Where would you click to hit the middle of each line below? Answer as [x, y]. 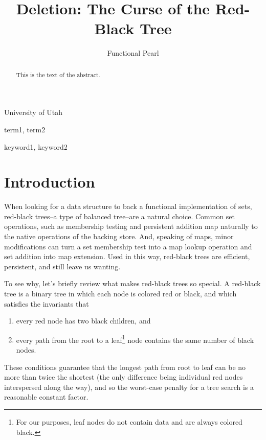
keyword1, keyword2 [36, 146]
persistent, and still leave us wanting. [62, 266]
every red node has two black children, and [83, 321]
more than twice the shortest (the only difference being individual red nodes [124, 377]
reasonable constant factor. [46, 397]
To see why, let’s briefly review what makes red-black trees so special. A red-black [132, 283]
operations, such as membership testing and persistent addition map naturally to [131, 226]
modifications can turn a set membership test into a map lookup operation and [128, 246]
